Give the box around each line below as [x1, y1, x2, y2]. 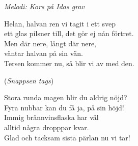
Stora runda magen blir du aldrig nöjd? [4, 92, 127, 103]
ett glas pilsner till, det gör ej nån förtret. [4, 28, 134, 39]
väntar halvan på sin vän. [4, 48, 83, 59]
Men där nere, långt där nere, [4, 38, 97, 48]
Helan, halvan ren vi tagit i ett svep [4, 18, 116, 28]
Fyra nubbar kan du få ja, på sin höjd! [4, 102, 124, 112]
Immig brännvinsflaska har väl [4, 112, 99, 123]
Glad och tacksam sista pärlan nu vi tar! [4, 132, 130, 142]
